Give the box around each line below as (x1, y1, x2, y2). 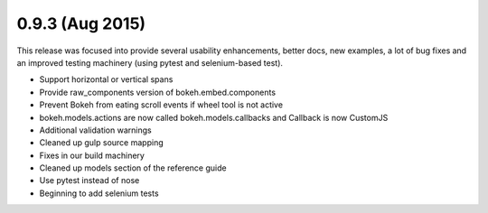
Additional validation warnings (39, 125, 153, 135)
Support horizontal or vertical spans (39, 74, 174, 85)
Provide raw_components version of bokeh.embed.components (39, 87, 276, 97)
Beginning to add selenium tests (39, 188, 159, 199)
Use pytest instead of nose (39, 175, 140, 186)
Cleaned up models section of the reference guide (39, 162, 227, 173)
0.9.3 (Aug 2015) (16, 14, 146, 33)
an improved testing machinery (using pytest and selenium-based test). (16, 57, 284, 68)
